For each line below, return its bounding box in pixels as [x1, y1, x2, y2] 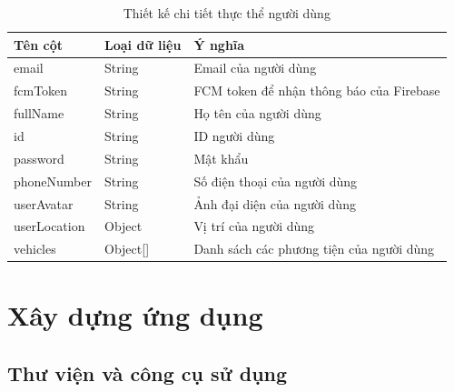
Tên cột [14, 35, 64, 54]
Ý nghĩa [193, 35, 245, 54]
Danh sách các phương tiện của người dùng [193, 239, 435, 258]
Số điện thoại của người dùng [193, 171, 358, 190]
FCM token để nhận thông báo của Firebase [193, 81, 440, 100]
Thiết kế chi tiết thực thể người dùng [123, 4, 331, 22]
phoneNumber [14, 171, 93, 190]
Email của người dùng [193, 58, 317, 77]
